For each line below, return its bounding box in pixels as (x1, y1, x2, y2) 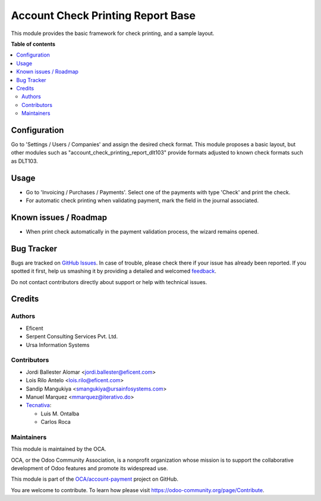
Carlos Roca (40, 418, 71, 426)
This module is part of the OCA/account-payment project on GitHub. (11, 475, 178, 483)
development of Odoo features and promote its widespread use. (11, 464, 168, 472)
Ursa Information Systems (26, 341, 90, 348)
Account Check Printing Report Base (11, 9, 196, 22)
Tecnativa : (26, 402, 52, 409)
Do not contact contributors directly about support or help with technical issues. (11, 278, 207, 285)
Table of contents (11, 40, 56, 48)
